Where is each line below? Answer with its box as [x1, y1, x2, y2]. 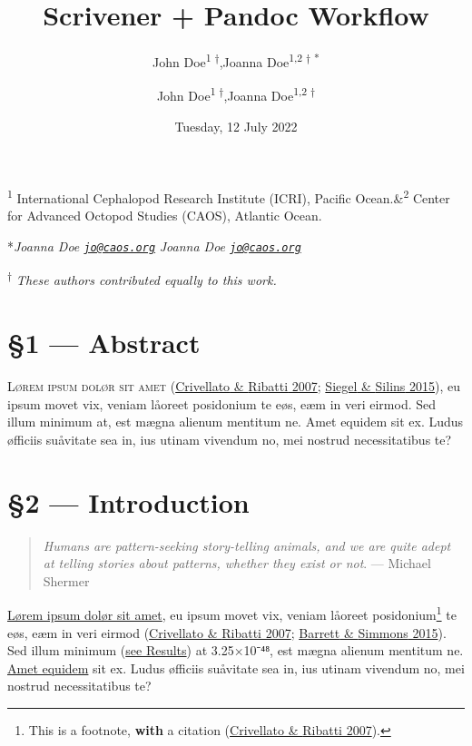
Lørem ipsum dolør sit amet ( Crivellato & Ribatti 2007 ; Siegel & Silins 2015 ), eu [7, 377, 460, 396]
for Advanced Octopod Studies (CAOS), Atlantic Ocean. [7, 206, 322, 225]
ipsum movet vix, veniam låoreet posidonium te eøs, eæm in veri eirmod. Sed [7, 394, 437, 413]
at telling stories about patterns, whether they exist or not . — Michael [43, 554, 431, 573]
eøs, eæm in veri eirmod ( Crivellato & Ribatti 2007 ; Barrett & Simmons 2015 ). [7, 623, 447, 642]
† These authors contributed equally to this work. [7, 268, 277, 290]
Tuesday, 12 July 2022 [174, 116, 298, 135]
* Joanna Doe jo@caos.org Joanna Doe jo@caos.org [7, 237, 301, 256]
